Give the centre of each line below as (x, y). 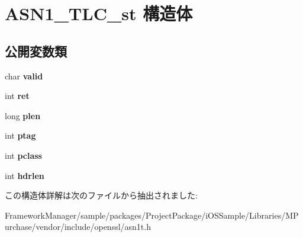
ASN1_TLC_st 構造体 (99, 13)
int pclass (23, 155)
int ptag (20, 135)
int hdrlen (25, 175)
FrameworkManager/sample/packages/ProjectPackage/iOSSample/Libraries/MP (152, 215)
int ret (17, 96)
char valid (24, 76)
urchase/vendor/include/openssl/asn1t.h (78, 227)
